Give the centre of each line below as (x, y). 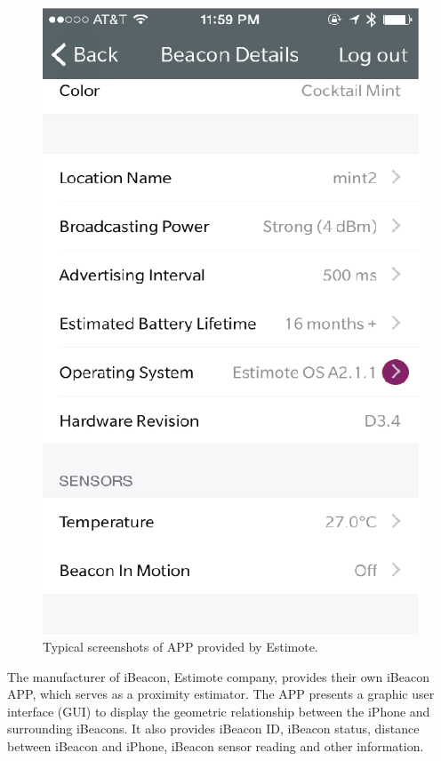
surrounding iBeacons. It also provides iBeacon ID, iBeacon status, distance (213, 729)
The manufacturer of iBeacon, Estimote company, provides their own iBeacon (218, 676)
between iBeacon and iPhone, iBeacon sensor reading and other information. (216, 746)
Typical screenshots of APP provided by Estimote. (180, 647)
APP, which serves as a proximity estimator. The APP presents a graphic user (221, 694)
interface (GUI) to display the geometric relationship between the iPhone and (219, 711)
